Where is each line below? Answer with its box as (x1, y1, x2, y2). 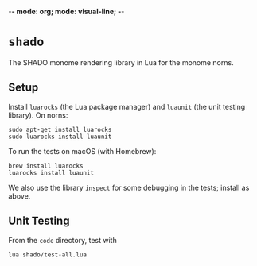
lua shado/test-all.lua (8, 250, 88, 259)
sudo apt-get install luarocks (8, 125, 112, 133)
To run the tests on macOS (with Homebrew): (8, 146, 157, 156)
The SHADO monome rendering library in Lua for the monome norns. (8, 57, 234, 67)
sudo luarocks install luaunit (8, 133, 112, 141)
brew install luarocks (8, 162, 84, 170)
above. (8, 191, 31, 201)
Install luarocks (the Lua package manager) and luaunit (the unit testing (8, 102, 246, 111)
